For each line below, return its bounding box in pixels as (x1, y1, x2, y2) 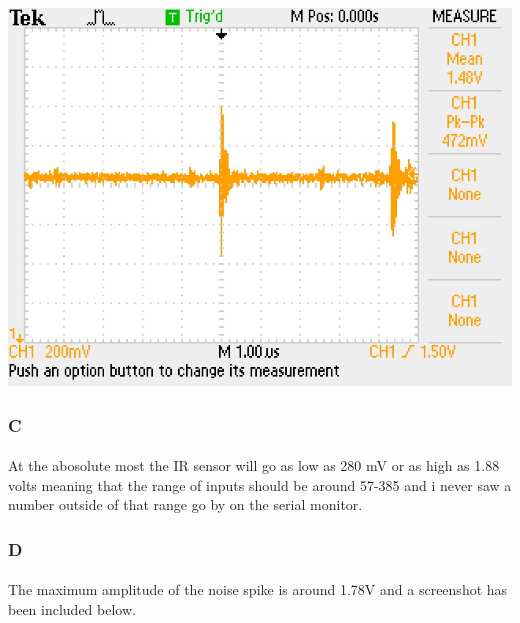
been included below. (8, 598, 136, 619)
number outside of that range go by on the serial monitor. (8, 494, 363, 515)
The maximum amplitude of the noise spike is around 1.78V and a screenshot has (8, 579, 508, 600)
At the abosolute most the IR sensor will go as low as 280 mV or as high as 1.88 (8, 455, 500, 476)
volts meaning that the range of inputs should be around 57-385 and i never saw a (8, 474, 512, 495)
